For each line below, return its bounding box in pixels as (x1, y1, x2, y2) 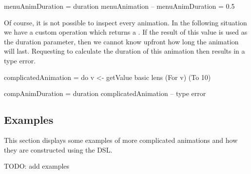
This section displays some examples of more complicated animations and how (4, 135, 238, 145)
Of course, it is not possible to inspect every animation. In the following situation (4, 17, 247, 27)
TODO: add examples (4, 161, 70, 171)
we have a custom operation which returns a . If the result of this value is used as (4, 27, 248, 37)
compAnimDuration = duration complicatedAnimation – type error (4, 88, 206, 98)
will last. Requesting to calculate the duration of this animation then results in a (4, 46, 245, 56)
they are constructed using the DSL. (4, 144, 113, 155)
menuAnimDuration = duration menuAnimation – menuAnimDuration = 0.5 (4, 1, 235, 11)
